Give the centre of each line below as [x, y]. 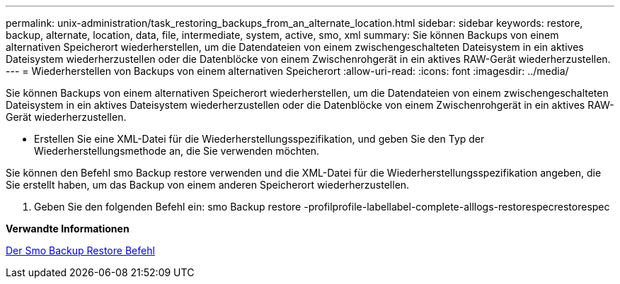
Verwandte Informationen [68, 229]
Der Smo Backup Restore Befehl [80, 250]
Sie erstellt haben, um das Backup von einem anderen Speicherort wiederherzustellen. [208, 185]
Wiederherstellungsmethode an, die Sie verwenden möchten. [177, 151]
